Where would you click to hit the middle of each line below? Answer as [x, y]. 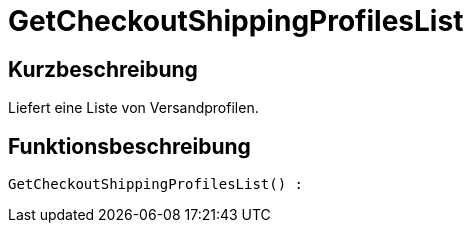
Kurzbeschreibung [103, 69]
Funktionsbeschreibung [129, 146]
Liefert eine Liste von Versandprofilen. [133, 108]
